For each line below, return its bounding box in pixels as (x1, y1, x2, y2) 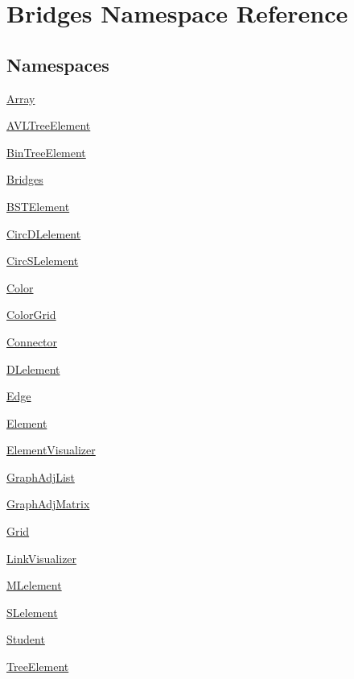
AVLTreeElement (6, 117, 91, 134)
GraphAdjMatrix (6, 495, 90, 512)
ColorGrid (6, 306, 56, 323)
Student (6, 631, 45, 648)
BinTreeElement (6, 143, 86, 160)
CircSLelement (6, 252, 79, 269)
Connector (6, 333, 58, 350)
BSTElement (6, 197, 70, 214)
